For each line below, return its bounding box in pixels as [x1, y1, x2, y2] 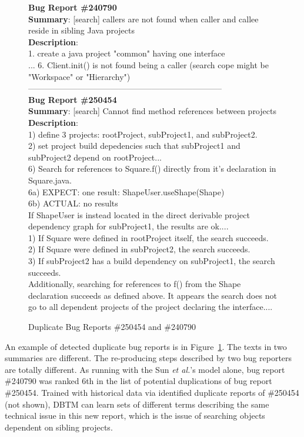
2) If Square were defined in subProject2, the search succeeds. [28, 243, 250, 255]
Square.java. [28, 174, 72, 186]
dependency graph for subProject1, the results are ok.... [28, 220, 229, 232]
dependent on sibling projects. [5, 421, 113, 433]
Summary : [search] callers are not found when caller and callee [28, 12, 259, 25]
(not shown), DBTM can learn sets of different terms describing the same [5, 398, 269, 410]
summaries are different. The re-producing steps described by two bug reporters [5, 352, 292, 364]
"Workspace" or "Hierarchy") [28, 70, 131, 82]
